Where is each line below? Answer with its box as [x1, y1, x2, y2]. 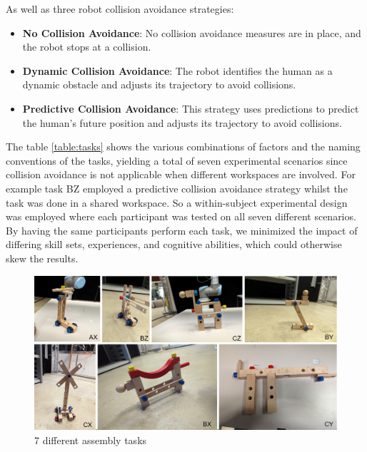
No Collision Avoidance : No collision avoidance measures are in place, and [22, 25, 361, 40]
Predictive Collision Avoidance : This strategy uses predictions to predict [22, 101, 359, 115]
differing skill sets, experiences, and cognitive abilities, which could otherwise [6, 237, 342, 252]
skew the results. [6, 250, 79, 265]
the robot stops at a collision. [22, 39, 151, 54]
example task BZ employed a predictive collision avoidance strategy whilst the [6, 180, 348, 195]
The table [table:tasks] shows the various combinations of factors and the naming [6, 139, 361, 154]
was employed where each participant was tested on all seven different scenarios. [6, 209, 356, 224]
